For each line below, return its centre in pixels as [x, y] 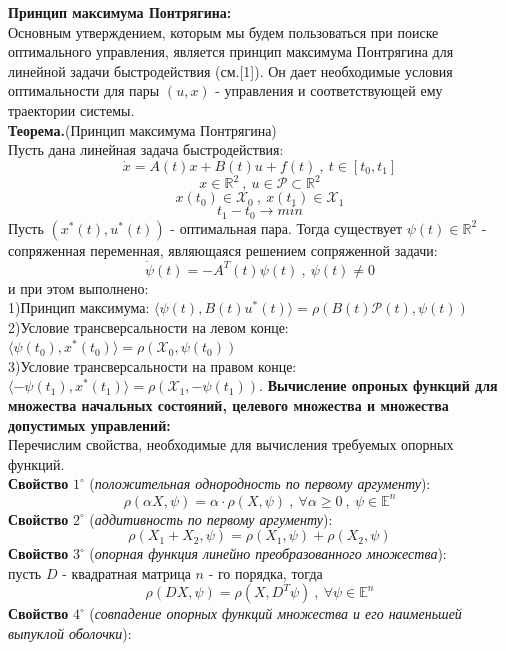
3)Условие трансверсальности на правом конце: [152, 365]
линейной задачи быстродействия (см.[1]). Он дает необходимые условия [230, 70]
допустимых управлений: [89, 424]
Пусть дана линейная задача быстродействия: [146, 149]
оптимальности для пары [84, 90]
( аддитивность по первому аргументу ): [211, 518]
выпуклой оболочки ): [70, 632]
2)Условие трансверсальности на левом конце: [148, 326]
